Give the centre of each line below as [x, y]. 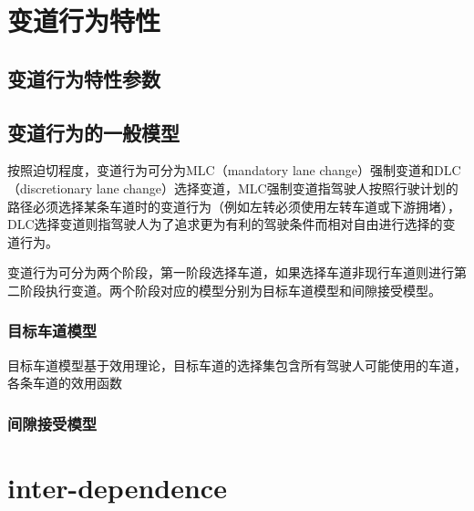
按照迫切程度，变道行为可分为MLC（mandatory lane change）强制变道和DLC [234, 170]
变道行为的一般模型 [93, 132]
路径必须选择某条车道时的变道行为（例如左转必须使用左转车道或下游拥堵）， [234, 206]
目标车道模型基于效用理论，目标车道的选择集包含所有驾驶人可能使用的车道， [237, 365]
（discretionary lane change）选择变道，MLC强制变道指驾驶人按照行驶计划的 [233, 188]
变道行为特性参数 [84, 78]
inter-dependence [117, 487]
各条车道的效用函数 [65, 383]
